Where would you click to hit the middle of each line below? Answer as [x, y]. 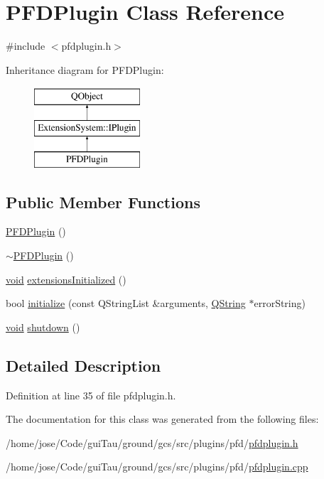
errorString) [280, 303]
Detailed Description [83, 365]
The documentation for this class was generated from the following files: [162, 419]
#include [26, 46]
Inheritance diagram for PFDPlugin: [85, 69]
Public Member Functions [103, 201]
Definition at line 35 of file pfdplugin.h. [91, 395]
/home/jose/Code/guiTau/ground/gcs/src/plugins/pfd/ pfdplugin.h [152, 442]
